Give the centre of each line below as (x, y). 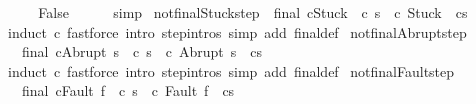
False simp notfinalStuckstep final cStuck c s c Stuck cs (253, 12)
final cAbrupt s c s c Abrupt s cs (141, 51)
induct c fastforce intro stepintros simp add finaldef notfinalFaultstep (231, 70)
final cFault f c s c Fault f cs (128, 90)
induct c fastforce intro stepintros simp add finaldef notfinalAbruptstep (237, 31)
